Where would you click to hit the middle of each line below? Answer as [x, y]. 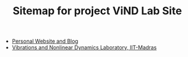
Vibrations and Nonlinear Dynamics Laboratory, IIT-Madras [84, 47]
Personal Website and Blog [45, 41]
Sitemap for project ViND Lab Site [97, 11]
